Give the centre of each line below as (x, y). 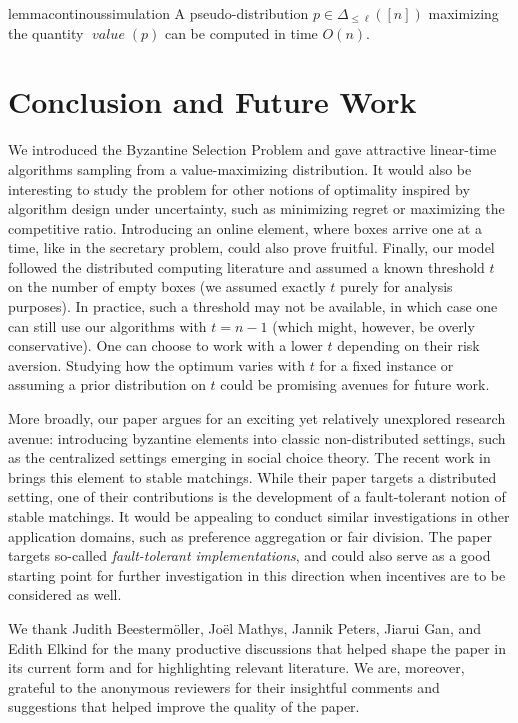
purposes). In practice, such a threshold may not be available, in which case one (253, 306)
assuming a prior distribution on (107, 384)
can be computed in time (241, 32)
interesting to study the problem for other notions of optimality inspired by (239, 188)
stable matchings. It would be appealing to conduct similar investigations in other (259, 516)
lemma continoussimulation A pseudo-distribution (158, 13)
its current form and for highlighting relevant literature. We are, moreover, (236, 667)
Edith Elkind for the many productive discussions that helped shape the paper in (257, 647)
